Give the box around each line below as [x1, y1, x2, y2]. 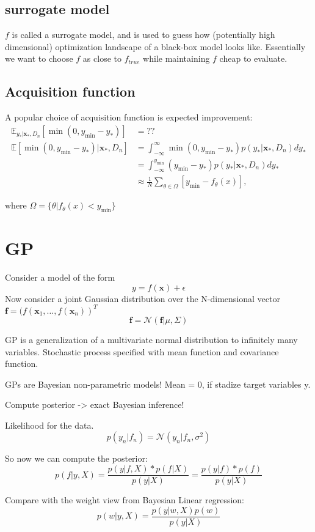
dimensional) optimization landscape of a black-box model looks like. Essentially [5, 40, 306, 53]
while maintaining [143, 52, 210, 65]
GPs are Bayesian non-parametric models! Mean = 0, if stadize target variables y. [5, 377, 311, 390]
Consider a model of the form [5, 271, 115, 284]
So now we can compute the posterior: [5, 452, 148, 465]
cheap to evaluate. [219, 52, 288, 65]
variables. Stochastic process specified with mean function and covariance [5, 345, 279, 358]
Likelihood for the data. [5, 418, 94, 431]
